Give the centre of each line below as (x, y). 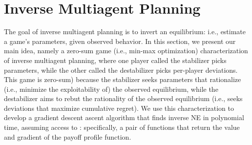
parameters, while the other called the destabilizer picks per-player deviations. (121, 70)
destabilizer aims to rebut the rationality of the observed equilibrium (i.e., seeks (123, 98)
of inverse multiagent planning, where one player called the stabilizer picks (115, 60)
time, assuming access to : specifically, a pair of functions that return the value (122, 127)
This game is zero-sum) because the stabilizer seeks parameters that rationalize (123, 79)
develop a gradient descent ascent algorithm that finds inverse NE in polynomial (124, 117)
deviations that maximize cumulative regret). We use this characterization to (119, 108)
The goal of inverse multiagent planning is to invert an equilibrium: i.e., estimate (125, 31)
